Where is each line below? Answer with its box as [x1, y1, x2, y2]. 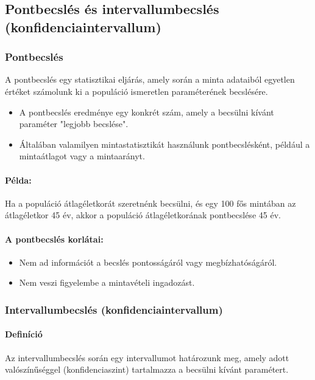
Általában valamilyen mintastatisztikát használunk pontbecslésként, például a [19, 137, 310, 150]
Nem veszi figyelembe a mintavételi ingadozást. [19, 276, 195, 289]
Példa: [5, 173, 32, 186]
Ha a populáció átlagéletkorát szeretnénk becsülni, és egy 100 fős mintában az [5, 196, 296, 209]
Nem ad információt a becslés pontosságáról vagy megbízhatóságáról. [19, 255, 277, 268]
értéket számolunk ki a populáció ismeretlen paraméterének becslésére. [5, 85, 268, 97]
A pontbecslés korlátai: [5, 232, 104, 245]
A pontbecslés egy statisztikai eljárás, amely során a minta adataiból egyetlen [5, 73, 295, 86]
